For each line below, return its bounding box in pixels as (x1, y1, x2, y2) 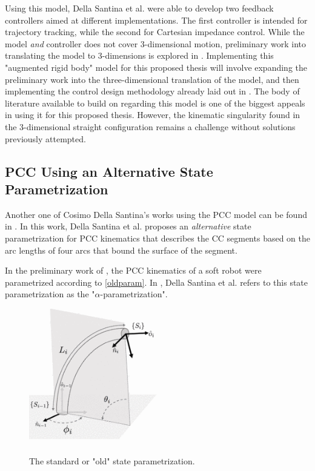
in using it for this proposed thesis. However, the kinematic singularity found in (5, 108, 300, 121)
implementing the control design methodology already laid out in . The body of (5, 85, 300, 97)
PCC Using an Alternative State (5, 162, 213, 180)
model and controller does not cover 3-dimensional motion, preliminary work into (5, 37, 307, 50)
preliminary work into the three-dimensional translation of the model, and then (5, 73, 299, 85)
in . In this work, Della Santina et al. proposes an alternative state (5, 220, 251, 232)
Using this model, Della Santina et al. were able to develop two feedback (5, 2, 274, 14)
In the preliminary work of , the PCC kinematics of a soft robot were (5, 264, 262, 277)
